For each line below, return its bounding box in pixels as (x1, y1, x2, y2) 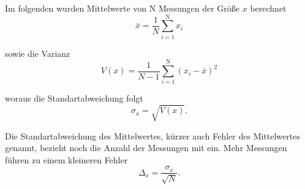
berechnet (250, 2, 287, 14)
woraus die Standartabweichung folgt (5, 92, 143, 105)
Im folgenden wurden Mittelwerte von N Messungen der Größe (5, 2, 240, 14)
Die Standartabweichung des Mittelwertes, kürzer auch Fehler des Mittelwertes (5, 129, 300, 142)
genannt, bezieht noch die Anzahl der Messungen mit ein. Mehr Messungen (5, 141, 287, 154)
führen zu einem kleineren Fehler (5, 153, 128, 166)
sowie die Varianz (5, 46, 70, 59)
